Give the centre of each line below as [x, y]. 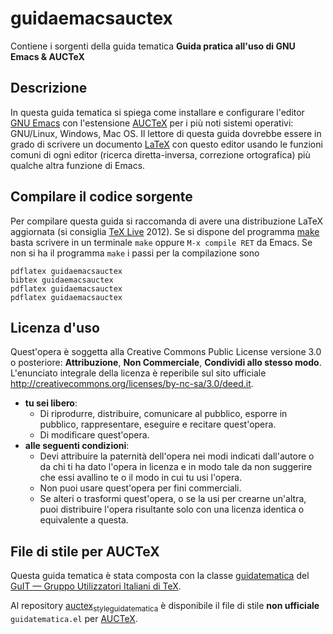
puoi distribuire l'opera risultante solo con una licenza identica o [172, 509]
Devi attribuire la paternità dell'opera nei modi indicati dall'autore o [177, 456]
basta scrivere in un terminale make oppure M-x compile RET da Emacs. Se [161, 242]
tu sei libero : [51, 403]
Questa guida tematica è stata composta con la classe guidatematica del [160, 576]
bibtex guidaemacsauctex [62, 280]
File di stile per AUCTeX [85, 551]
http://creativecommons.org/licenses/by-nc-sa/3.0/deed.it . [132, 384]
